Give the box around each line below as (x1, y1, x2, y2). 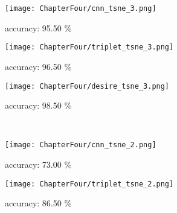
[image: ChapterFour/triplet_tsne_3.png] (5, 43, 174, 52)
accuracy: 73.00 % (5, 158, 72, 170)
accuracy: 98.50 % (5, 99, 72, 112)
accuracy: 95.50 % (5, 21, 72, 34)
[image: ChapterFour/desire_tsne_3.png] (5, 81, 170, 91)
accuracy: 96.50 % (5, 60, 72, 72)
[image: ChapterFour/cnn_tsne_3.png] (5, 4, 156, 13)
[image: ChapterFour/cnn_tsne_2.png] (5, 141, 156, 150)
